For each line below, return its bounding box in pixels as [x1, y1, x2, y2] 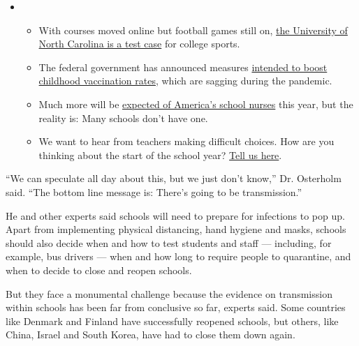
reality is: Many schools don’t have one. [38, 110, 208, 125]
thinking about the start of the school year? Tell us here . [38, 147, 282, 162]
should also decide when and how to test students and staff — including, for [6, 235, 332, 250]
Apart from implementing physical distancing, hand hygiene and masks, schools [6, 222, 346, 236]
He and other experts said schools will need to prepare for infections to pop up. [6, 208, 345, 223]
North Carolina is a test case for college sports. [38, 36, 240, 51]
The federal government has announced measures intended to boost [38, 59, 328, 74]
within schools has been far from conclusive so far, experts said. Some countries [6, 300, 346, 315]
